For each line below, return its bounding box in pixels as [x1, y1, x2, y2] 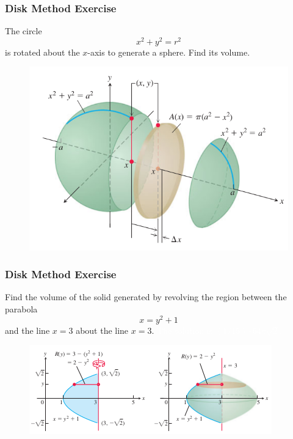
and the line [5, 323, 50, 336]
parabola [5, 303, 38, 315]
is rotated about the [5, 45, 80, 58]
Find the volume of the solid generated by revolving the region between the [5, 290, 287, 303]
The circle [5, 24, 42, 37]
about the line [76, 323, 129, 336]
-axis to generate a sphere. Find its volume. [87, 45, 250, 58]
